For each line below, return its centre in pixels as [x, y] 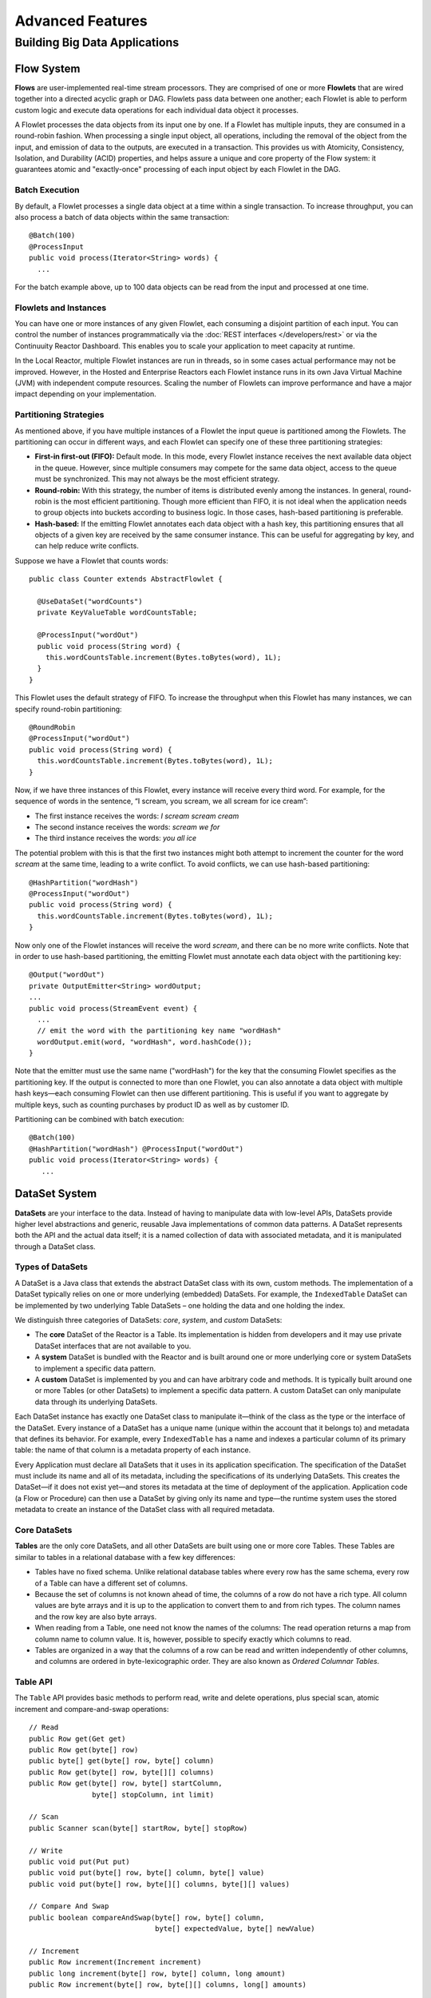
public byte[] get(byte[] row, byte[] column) [122, 1761]
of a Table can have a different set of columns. [111, 1583]
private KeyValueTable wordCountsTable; [117, 613]
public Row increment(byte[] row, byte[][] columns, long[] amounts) [168, 1985]
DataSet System [56, 1194]
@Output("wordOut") [67, 975]
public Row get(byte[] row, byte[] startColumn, [126, 1783]
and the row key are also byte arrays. [96, 1616]
